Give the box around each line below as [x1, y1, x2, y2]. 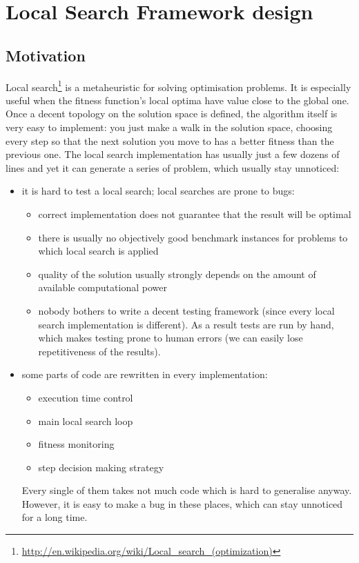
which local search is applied [38, 244, 159, 258]
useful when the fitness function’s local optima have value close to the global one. [6, 92, 349, 107]
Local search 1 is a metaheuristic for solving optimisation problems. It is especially [6, 77, 351, 94]
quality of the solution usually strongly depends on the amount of [38, 266, 316, 281]
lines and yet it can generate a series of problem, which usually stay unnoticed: [6, 160, 340, 175]
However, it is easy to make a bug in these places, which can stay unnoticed [21, 496, 343, 511]
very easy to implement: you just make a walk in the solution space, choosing [6, 120, 333, 135]
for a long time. [21, 510, 88, 524]
